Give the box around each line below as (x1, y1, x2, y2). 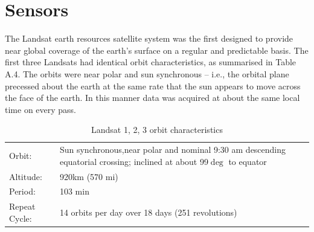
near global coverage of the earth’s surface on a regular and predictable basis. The (5, 43, 309, 56)
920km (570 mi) (59, 170, 118, 182)
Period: (9, 185, 36, 198)
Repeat (9, 200, 36, 213)
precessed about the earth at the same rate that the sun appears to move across (5, 79, 301, 92)
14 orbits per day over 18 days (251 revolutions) (59, 206, 237, 219)
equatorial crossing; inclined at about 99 (59, 155, 208, 167)
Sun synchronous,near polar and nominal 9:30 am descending (59, 143, 286, 156)
